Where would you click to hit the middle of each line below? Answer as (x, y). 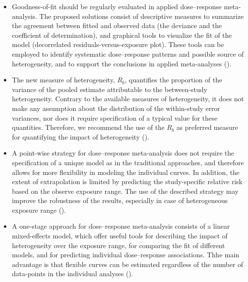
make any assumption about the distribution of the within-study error (116, 108)
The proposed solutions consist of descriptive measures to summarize (141, 16)
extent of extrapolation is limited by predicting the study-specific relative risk (127, 181)
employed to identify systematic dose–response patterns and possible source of (128, 54)
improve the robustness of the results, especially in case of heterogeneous (120, 200)
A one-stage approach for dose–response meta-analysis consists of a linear (121, 226)
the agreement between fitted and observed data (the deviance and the (117, 25)
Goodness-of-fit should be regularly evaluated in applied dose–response (117, 6)
